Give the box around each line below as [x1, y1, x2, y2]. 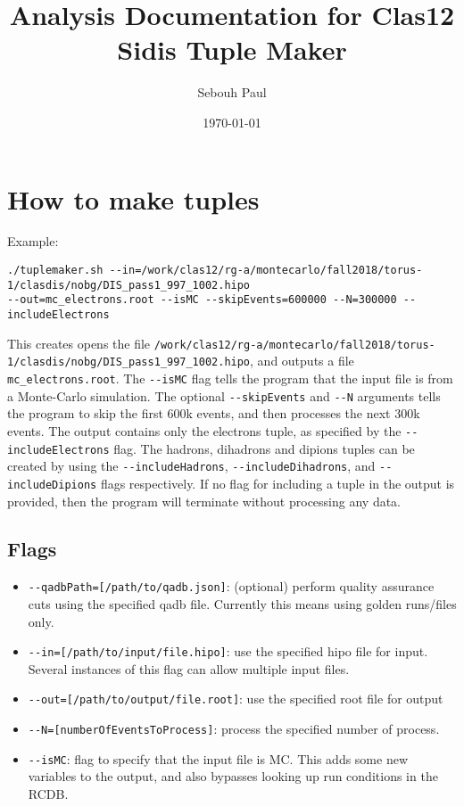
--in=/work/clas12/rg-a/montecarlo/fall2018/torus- [109, 264, 423, 277]
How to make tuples [7, 180, 260, 217]
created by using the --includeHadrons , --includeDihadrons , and [7, 456, 376, 475]
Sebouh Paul [197, 83, 267, 102]
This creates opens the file [7, 333, 151, 352]
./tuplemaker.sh [7, 264, 104, 277]
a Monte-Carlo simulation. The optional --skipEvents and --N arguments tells [7, 386, 441, 405]
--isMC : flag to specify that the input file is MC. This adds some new [28, 749, 409, 768]
